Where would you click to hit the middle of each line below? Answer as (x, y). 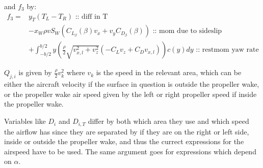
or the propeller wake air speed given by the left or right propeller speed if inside (130, 94)
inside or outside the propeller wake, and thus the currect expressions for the (124, 141)
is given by (35, 72)
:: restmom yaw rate (227, 50)
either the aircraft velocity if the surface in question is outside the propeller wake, (132, 84)
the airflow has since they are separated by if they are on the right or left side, (127, 131)
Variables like (25, 121)
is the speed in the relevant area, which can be (169, 72)
